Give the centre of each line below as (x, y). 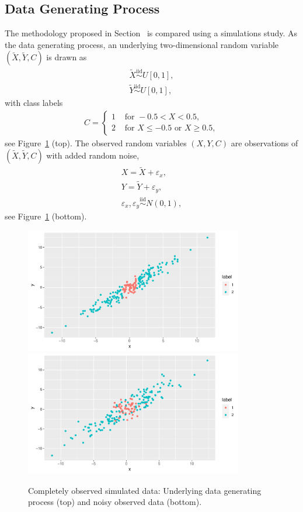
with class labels (34, 102)
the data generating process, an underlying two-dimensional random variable (142, 44)
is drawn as (67, 57)
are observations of (264, 142)
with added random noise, (93, 155)
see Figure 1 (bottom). (46, 216)
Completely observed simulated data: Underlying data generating (145, 490)
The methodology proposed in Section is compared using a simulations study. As (151, 33)
